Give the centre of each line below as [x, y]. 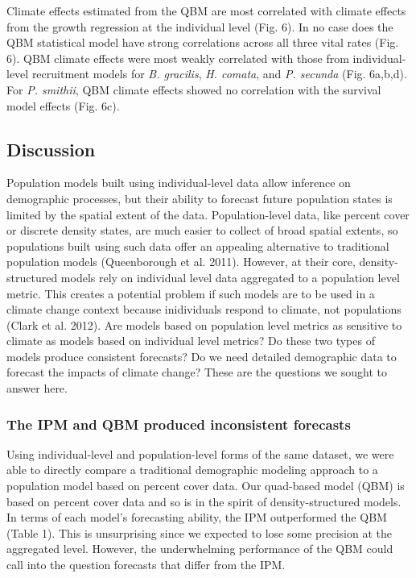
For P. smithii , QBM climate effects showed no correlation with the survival [194, 89]
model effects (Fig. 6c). [63, 105]
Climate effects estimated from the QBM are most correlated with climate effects [206, 10]
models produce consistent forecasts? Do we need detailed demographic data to [202, 356]
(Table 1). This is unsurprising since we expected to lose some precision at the [200, 532]
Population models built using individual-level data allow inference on [179, 183]
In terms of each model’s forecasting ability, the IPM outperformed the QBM [197, 517]
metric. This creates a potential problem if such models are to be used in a [191, 293]
